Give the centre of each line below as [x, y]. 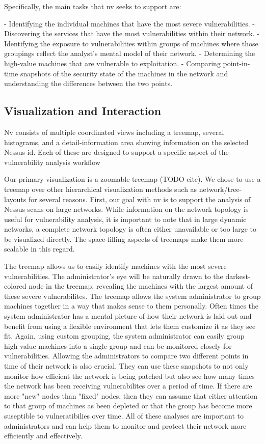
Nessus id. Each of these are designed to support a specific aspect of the [116, 152]
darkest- [238, 276]
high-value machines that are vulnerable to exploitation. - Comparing [112, 63]
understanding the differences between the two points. [88, 83]
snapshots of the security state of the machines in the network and [124, 73]
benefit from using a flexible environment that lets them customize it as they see [130, 326]
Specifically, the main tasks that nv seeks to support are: [93, 6]
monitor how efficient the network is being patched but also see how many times [129, 376]
